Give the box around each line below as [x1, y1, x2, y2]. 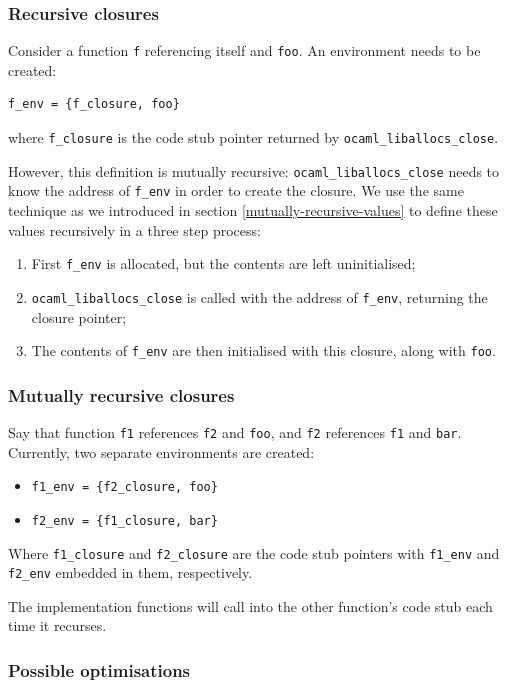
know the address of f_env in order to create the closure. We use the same [8, 180, 464, 201]
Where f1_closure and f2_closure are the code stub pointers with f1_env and [8, 542, 500, 563]
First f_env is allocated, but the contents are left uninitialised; [31, 253, 416, 274]
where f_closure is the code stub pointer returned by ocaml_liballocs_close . [8, 127, 499, 148]
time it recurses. [8, 615, 107, 636]
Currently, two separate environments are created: [8, 441, 315, 462]
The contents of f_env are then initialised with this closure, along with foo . [31, 340, 496, 361]
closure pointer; [31, 306, 127, 327]
